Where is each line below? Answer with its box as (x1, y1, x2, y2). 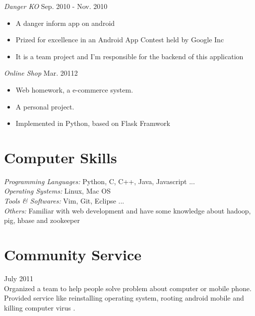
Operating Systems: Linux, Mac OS (4, 186, 111, 196)
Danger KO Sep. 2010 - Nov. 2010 (4, 1, 108, 11)
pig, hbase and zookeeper (4, 215, 80, 225)
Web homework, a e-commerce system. (15, 84, 133, 95)
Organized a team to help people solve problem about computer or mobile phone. (4, 283, 252, 293)
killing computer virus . (4, 302, 75, 313)
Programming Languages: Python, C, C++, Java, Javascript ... (4, 176, 195, 186)
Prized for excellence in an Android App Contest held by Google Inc (15, 34, 224, 45)
